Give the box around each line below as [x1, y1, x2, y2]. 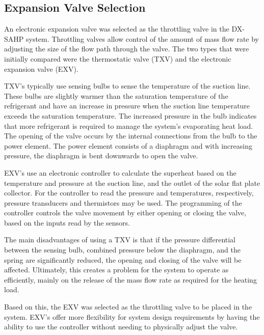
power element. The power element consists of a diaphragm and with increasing [4, 140, 252, 151]
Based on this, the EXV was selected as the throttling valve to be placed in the [4, 301, 252, 312]
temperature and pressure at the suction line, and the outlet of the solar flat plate [4, 177, 260, 188]
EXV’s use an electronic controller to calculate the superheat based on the [4, 167, 236, 178]
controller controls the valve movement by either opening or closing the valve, [4, 207, 247, 218]
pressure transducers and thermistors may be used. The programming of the [4, 197, 242, 208]
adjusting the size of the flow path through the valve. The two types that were [4, 43, 249, 54]
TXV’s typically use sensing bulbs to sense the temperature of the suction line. [4, 80, 251, 91]
